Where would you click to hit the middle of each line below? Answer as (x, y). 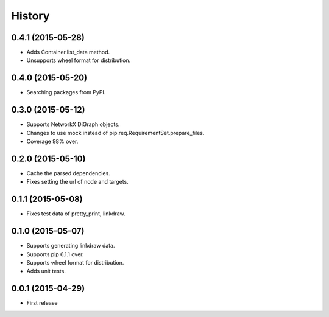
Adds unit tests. (46, 271)
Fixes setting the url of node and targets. (78, 182)
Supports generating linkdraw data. (71, 246)
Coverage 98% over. (52, 141)
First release (42, 303)
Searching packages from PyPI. (66, 92)
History (30, 16)
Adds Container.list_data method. (68, 52)
